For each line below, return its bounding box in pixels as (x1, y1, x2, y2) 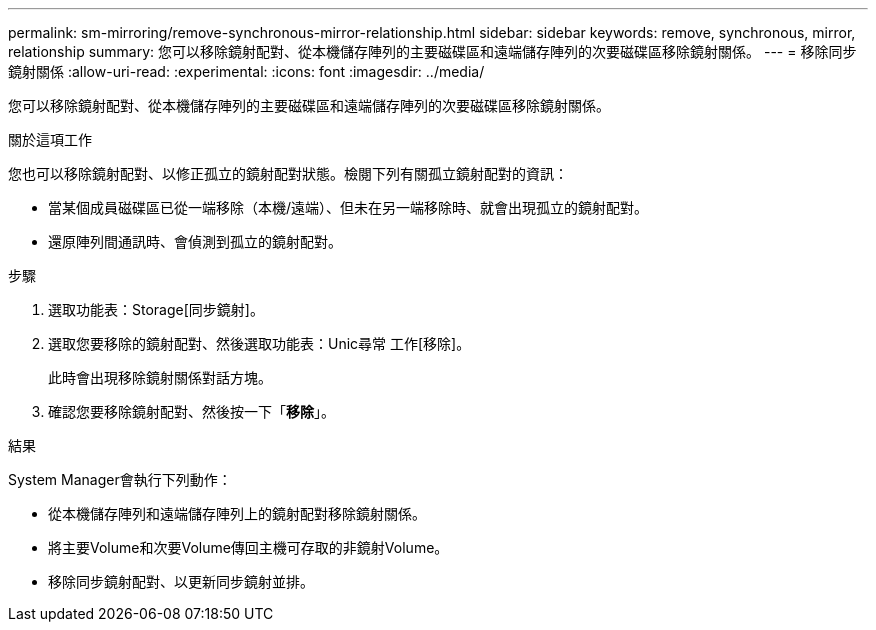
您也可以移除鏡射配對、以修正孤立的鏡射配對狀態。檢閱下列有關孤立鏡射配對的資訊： (8, 165, 568, 182)
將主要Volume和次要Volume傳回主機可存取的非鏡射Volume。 (48, 539, 449, 556)
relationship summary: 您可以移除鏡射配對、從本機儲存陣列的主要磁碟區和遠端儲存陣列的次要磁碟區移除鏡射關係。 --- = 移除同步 (8, 43, 857, 60)
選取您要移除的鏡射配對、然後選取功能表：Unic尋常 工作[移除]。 (48, 335, 471, 352)
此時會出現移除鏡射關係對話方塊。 (48, 369, 272, 386)
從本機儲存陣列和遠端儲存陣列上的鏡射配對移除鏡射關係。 (48, 505, 426, 522)
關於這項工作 (8, 131, 92, 148)
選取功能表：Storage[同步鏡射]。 (48, 301, 264, 318)
